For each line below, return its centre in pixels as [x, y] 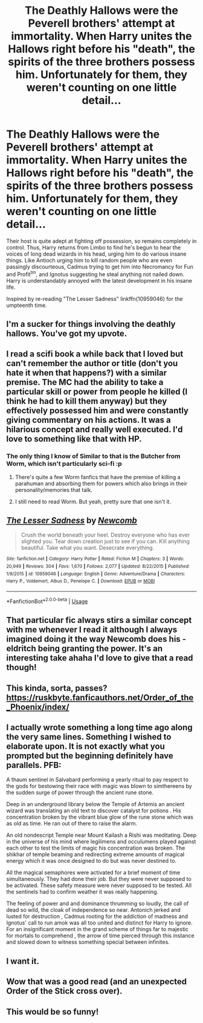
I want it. [23, 961]
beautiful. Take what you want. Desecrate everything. [88, 548]
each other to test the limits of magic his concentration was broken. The [96, 848]
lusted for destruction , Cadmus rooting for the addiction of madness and [97, 917]
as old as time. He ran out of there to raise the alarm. [72, 824]
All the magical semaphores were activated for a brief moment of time [93, 873]
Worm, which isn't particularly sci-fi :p [64, 464]
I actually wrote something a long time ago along [99, 727]
